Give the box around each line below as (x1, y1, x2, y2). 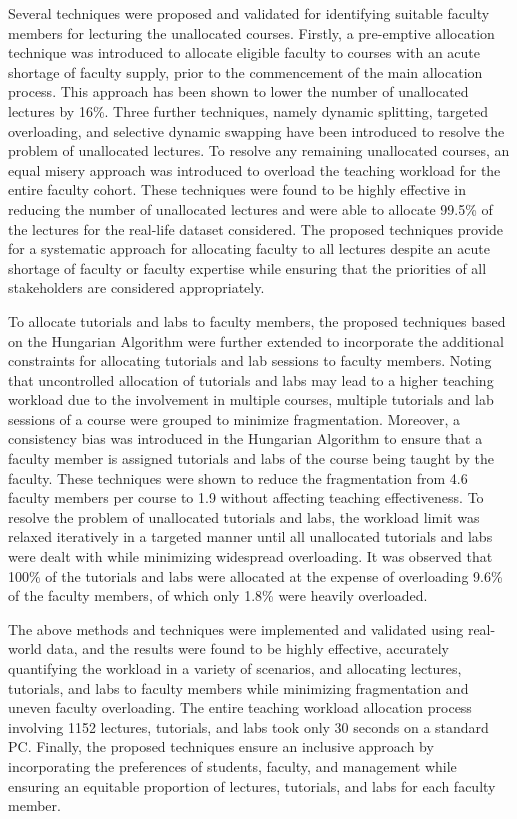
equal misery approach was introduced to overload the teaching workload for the (8, 159, 501, 180)
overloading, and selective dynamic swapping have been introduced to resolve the (8, 120, 505, 141)
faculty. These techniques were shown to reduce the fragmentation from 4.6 (8, 467, 468, 488)
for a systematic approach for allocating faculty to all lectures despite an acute (8, 238, 490, 259)
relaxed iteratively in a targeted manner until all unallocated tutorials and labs (8, 526, 493, 547)
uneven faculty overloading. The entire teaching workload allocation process (8, 697, 472, 718)
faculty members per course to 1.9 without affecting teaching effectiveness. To (8, 487, 484, 508)
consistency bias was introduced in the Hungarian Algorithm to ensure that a (8, 428, 483, 449)
